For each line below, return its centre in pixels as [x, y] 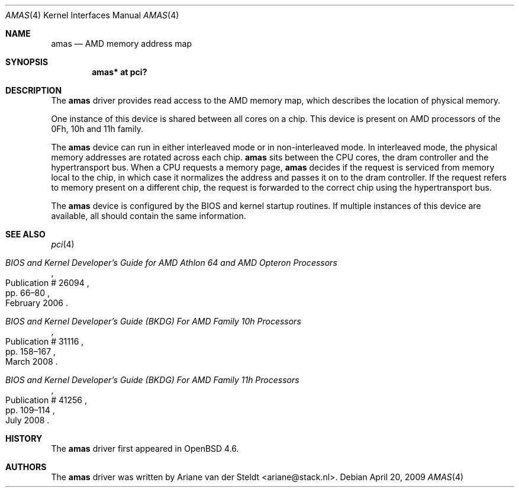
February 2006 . [37, 303]
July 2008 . [28, 420]
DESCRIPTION [34, 90]
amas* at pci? [120, 72]
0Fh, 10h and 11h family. [97, 129]
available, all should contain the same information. [149, 216]
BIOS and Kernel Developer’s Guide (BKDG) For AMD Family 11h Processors [152, 380]
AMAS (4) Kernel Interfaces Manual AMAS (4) [92, 15]
